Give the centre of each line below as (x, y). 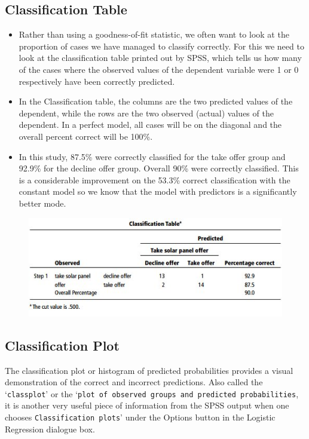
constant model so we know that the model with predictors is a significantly (158, 191)
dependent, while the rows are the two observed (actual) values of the (146, 113)
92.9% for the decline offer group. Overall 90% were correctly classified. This (159, 168)
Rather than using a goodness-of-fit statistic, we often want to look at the (154, 34)
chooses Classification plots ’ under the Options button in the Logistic (140, 417)
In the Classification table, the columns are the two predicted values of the (156, 101)
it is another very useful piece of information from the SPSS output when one (147, 405)
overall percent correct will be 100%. (86, 136)
